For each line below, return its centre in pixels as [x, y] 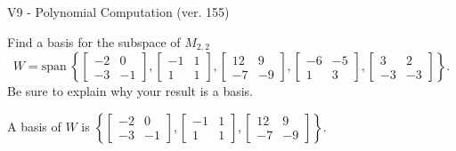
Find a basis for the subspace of [94, 41]
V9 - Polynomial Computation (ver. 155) [118, 12]
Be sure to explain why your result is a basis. [130, 91]
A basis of [34, 126]
